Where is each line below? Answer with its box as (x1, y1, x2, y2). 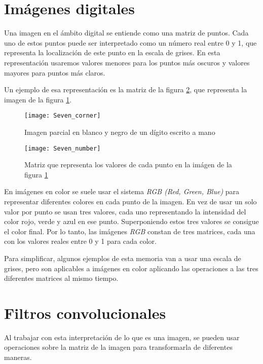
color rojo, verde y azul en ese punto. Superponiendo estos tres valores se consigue (4, 216, 259, 227)
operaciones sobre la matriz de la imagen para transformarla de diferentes (4, 342, 233, 352)
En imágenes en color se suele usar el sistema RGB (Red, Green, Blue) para (4, 186, 240, 197)
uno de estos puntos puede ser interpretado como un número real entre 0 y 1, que (4, 37, 257, 48)
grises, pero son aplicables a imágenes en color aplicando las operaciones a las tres (4, 263, 258, 273)
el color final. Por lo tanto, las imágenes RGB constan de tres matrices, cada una (4, 226, 255, 236)
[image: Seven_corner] (24, 112, 101, 120)
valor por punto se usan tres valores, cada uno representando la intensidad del (4, 206, 246, 216)
